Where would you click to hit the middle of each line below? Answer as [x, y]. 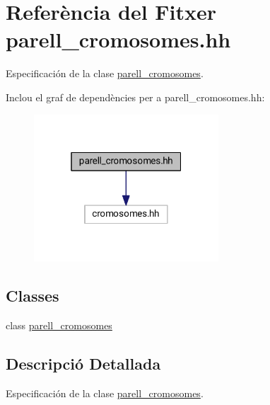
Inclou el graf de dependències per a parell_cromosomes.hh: [135, 97]
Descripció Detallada [83, 363]
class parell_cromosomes [59, 325]
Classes [33, 296]
